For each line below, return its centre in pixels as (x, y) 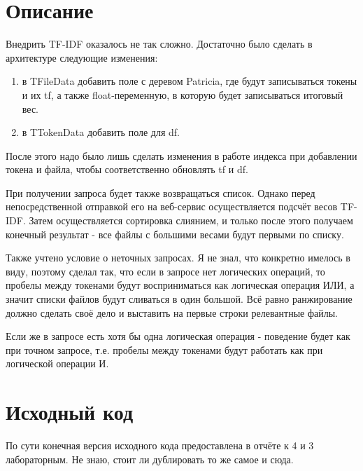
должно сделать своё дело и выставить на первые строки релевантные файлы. (172, 312)
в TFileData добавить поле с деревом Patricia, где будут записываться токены (190, 81)
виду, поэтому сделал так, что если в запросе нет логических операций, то (165, 271)
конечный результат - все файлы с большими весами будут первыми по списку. (175, 234)
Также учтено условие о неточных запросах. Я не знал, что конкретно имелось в (178, 258)
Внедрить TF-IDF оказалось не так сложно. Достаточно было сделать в (159, 44)
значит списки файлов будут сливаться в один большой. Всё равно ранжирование (179, 299)
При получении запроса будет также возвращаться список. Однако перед (161, 192)
